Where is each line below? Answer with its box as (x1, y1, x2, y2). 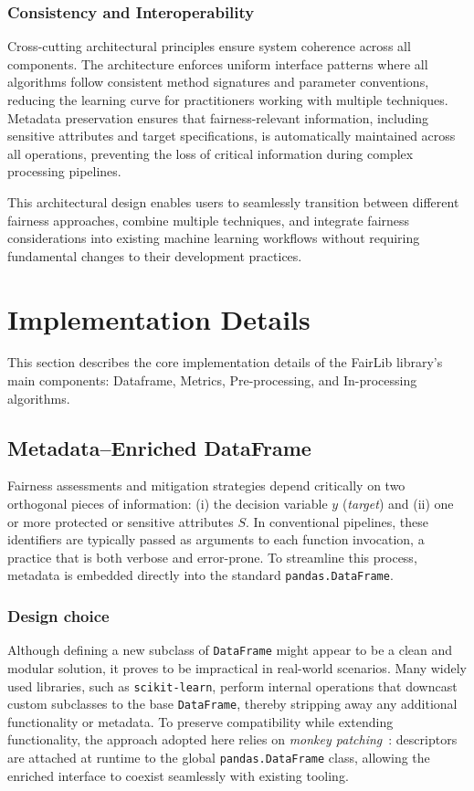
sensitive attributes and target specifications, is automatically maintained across (7, 126, 456, 145)
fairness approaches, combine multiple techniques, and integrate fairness (7, 210, 410, 229)
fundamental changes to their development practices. (7, 246, 302, 265)
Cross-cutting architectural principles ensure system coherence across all (7, 37, 411, 56)
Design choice (7, 605, 110, 627)
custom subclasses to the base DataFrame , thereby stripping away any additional (7, 694, 458, 713)
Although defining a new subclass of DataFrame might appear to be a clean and (7, 640, 453, 659)
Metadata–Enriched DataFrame (7, 433, 311, 461)
